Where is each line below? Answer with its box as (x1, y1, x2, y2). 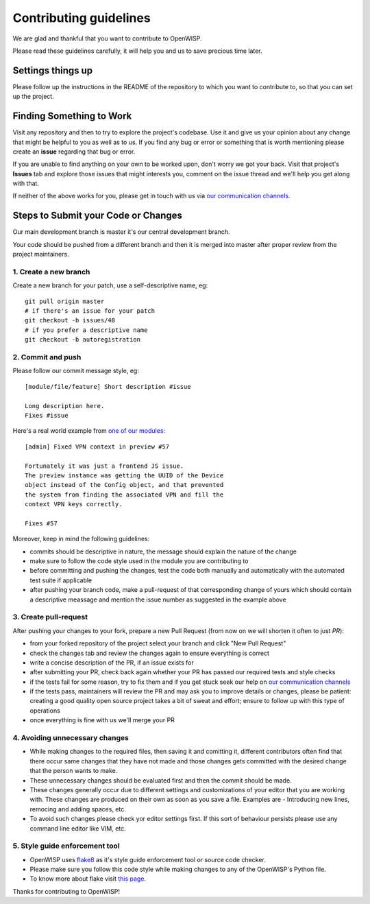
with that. (12, 179, 39, 188)
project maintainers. (12, 250, 69, 259)
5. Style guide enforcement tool (12, 841, 120, 851)
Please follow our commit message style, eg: (12, 367, 140, 375)
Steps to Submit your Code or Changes (12, 210, 183, 222)
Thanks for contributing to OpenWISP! (12, 887, 120, 895)
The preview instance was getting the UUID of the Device (25, 471, 224, 479)
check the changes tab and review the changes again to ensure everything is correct (29, 649, 270, 657)
